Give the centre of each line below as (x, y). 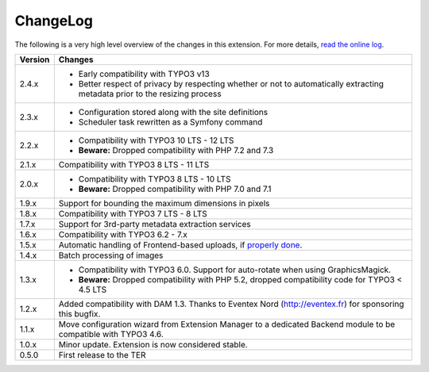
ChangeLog (54, 21)
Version (35, 59)
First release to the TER (102, 355)
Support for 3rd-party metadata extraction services (155, 224)
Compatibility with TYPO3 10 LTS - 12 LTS (156, 140)
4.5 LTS (93, 290)
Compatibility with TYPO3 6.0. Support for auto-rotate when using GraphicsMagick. (235, 270)
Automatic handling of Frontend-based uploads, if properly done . (180, 244)
